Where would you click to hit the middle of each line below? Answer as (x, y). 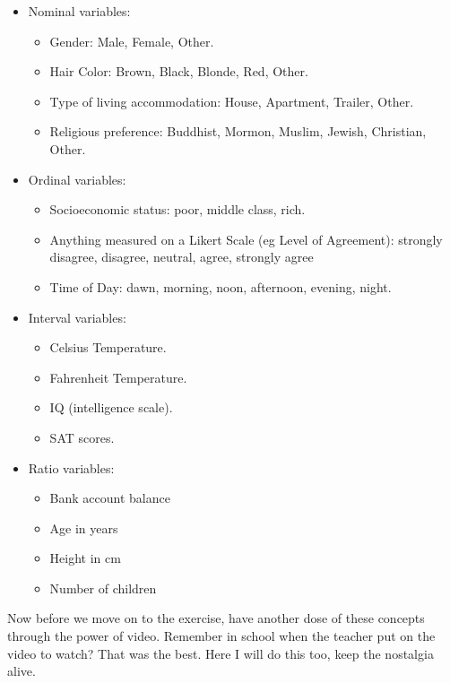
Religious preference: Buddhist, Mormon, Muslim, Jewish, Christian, (238, 131)
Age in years (84, 527)
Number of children (103, 588)
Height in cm (85, 558)
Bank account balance (110, 498)
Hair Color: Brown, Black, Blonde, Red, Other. (179, 71)
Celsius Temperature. (108, 347)
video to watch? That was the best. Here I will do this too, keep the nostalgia (221, 653)
